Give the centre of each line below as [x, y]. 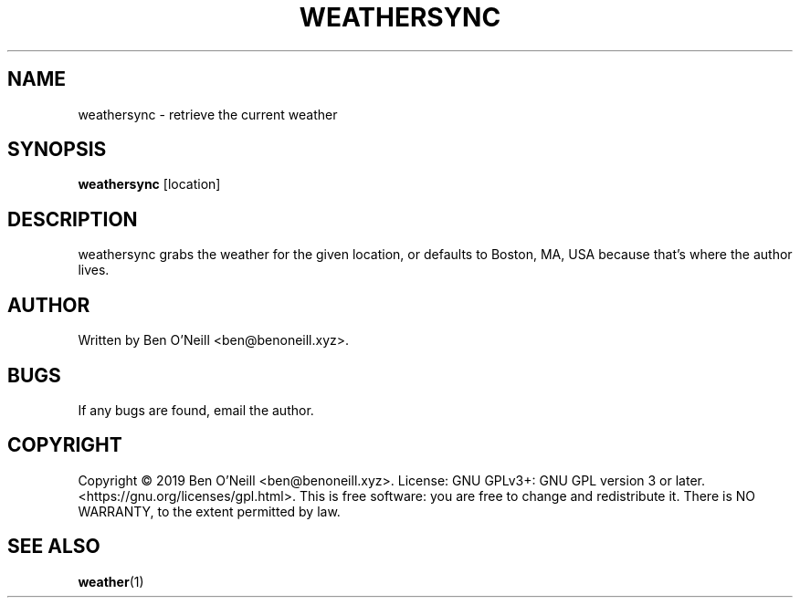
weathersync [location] [149, 184]
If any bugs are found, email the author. [196, 410]
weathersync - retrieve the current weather [208, 114]
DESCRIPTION [73, 219]
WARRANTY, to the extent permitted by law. [209, 511]
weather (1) [111, 581]
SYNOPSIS [57, 150]
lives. [94, 270]
